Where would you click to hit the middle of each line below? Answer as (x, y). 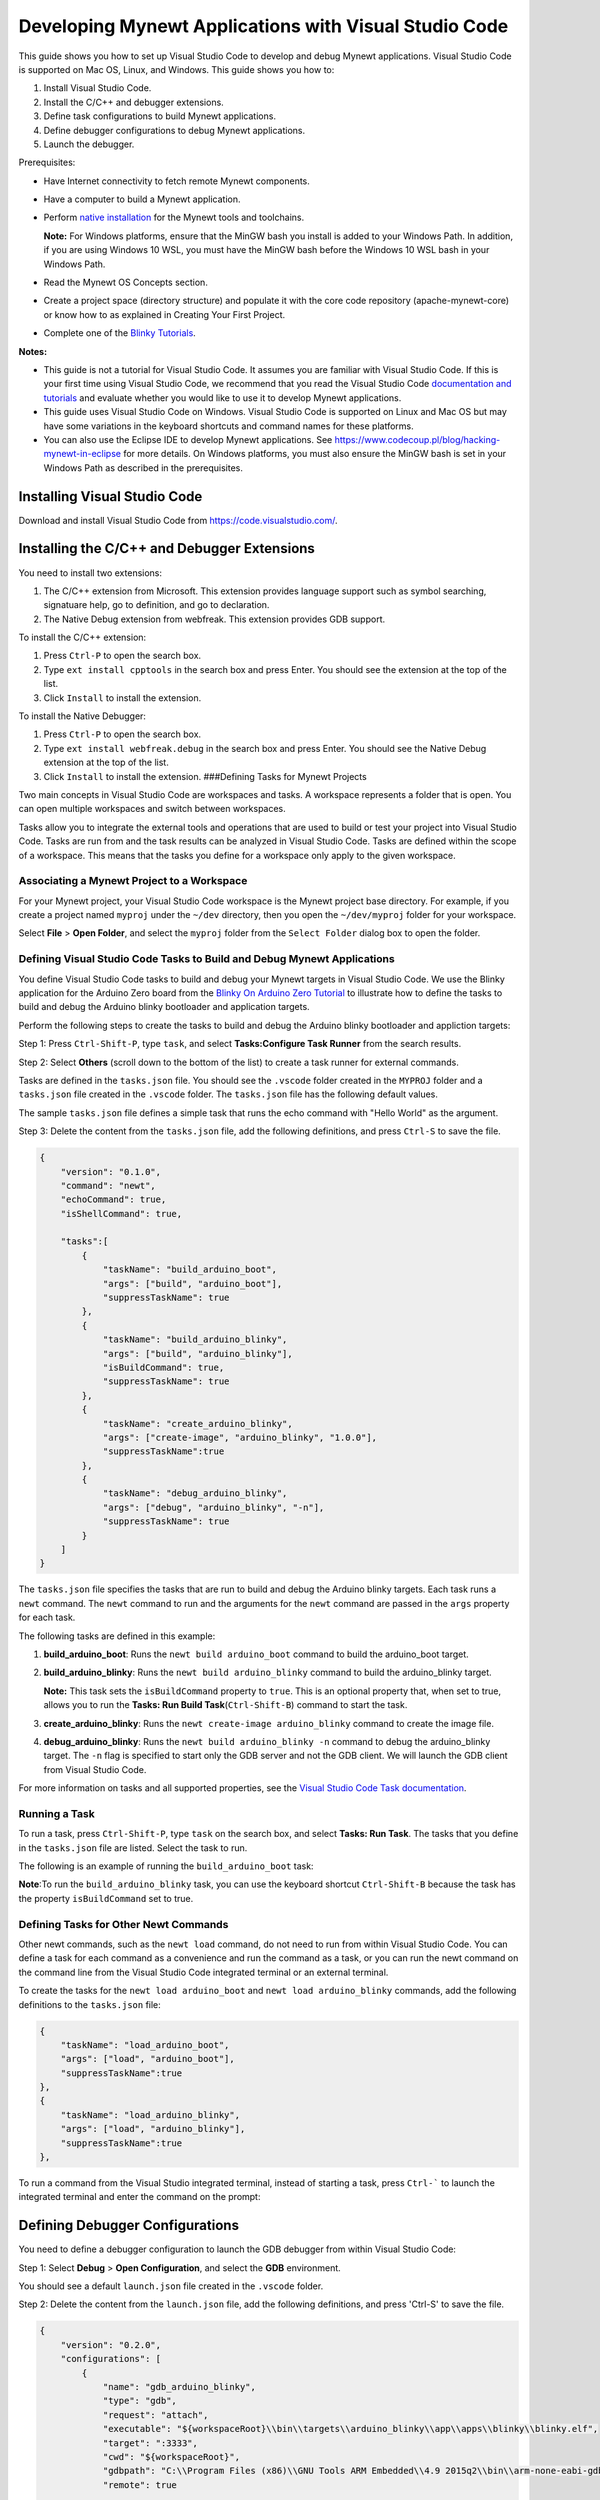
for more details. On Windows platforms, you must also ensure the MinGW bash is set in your (315, 454)
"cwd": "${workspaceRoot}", (171, 2456)
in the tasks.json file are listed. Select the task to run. (133, 1847)
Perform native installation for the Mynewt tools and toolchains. (174, 217)
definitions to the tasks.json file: (90, 2004)
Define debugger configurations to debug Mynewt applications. (174, 130)
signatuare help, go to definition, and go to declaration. (156, 605)
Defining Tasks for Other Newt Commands (123, 1924)
